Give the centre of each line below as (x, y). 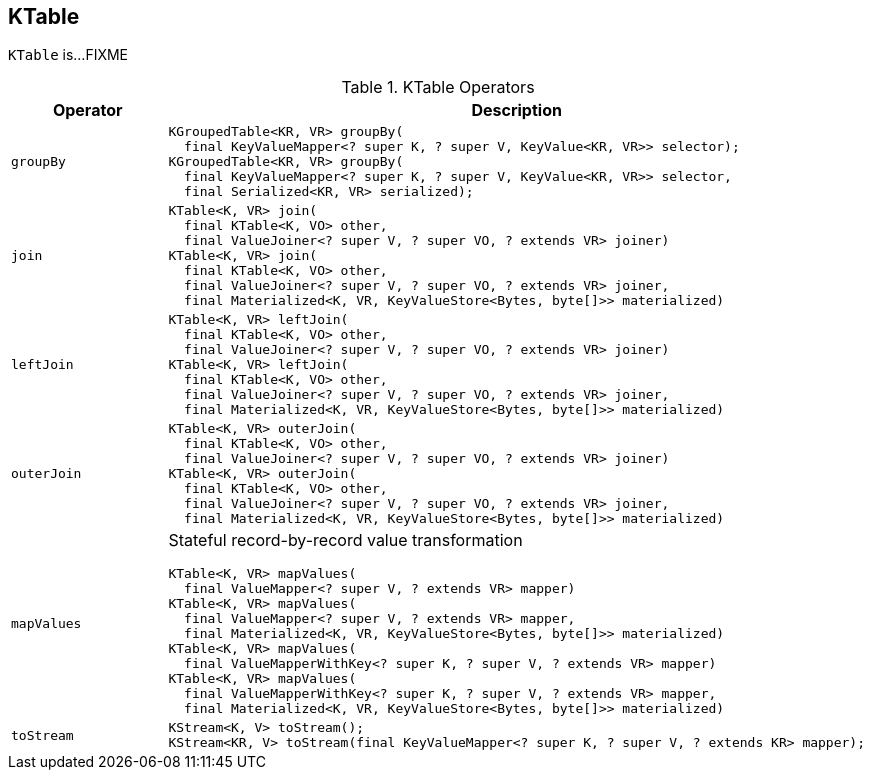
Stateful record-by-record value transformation (345, 540)
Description (516, 110)
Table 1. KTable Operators (438, 87)
